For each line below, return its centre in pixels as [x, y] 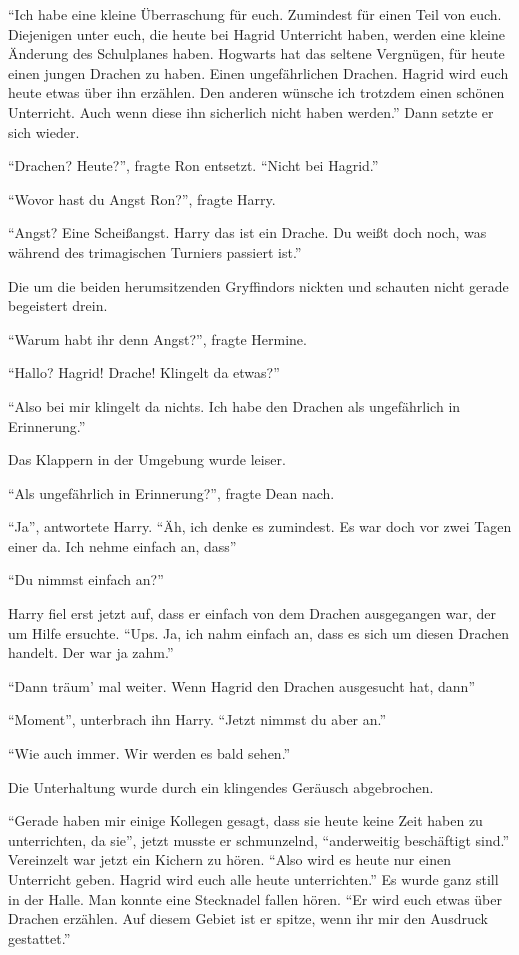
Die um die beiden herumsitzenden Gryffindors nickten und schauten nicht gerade [258, 285]
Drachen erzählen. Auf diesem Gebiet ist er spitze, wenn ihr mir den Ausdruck [248, 918]
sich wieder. [44, 131]
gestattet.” [39, 937]
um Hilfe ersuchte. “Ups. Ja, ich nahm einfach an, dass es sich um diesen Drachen [259, 632]
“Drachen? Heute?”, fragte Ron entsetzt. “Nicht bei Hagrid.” [193, 165]
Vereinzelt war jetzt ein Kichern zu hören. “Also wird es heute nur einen [229, 859]
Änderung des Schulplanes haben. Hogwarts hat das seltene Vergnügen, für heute [256, 53]
